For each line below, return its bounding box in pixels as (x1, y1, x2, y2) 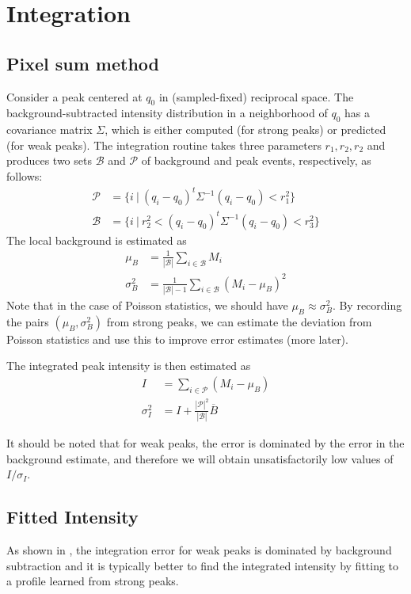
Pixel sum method (6, 51, 160, 75)
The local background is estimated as (6, 231, 187, 248)
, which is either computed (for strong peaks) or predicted (105, 121, 386, 138)
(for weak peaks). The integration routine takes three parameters (6, 136, 322, 153)
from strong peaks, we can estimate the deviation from (106, 313, 372, 329)
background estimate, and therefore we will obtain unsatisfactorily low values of (6, 450, 394, 466)
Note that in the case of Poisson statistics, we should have (6, 296, 288, 313)
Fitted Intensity (6, 505, 139, 529)
